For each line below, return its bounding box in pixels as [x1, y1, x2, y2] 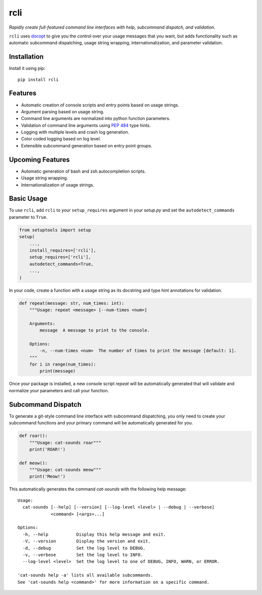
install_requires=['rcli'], [29, 248, 97, 253]
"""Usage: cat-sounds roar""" [29, 440, 101, 445]
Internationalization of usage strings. [21, 182, 95, 188]
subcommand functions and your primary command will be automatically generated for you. [9, 420, 194, 426]
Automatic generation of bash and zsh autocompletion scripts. [21, 168, 146, 174]
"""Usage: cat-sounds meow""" [29, 467, 101, 472]
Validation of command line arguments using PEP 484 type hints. [21, 122, 151, 128]
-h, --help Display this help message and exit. [22, 531, 166, 537]
